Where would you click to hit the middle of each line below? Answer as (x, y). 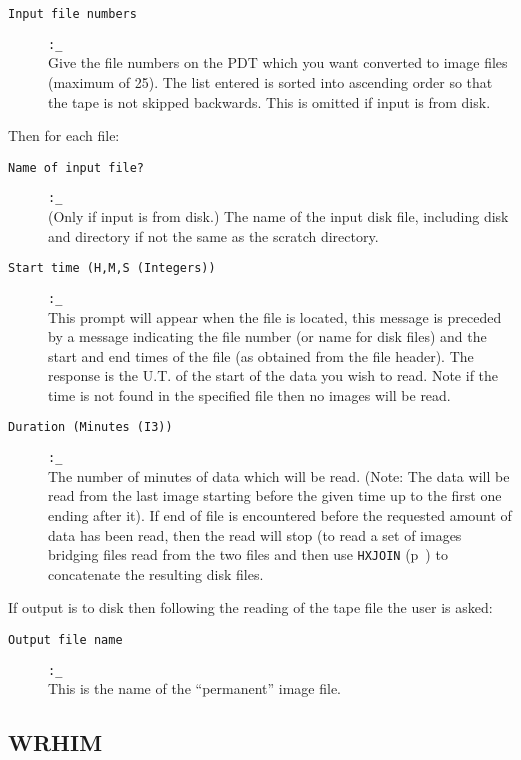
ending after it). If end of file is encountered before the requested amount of (280, 514)
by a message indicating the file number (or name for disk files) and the (267, 336)
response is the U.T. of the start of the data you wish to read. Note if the (273, 375)
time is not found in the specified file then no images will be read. (249, 394)
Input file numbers (72, 14)
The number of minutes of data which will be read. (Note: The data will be (279, 475)
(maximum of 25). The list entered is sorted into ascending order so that (270, 81)
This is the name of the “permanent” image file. (194, 688)
